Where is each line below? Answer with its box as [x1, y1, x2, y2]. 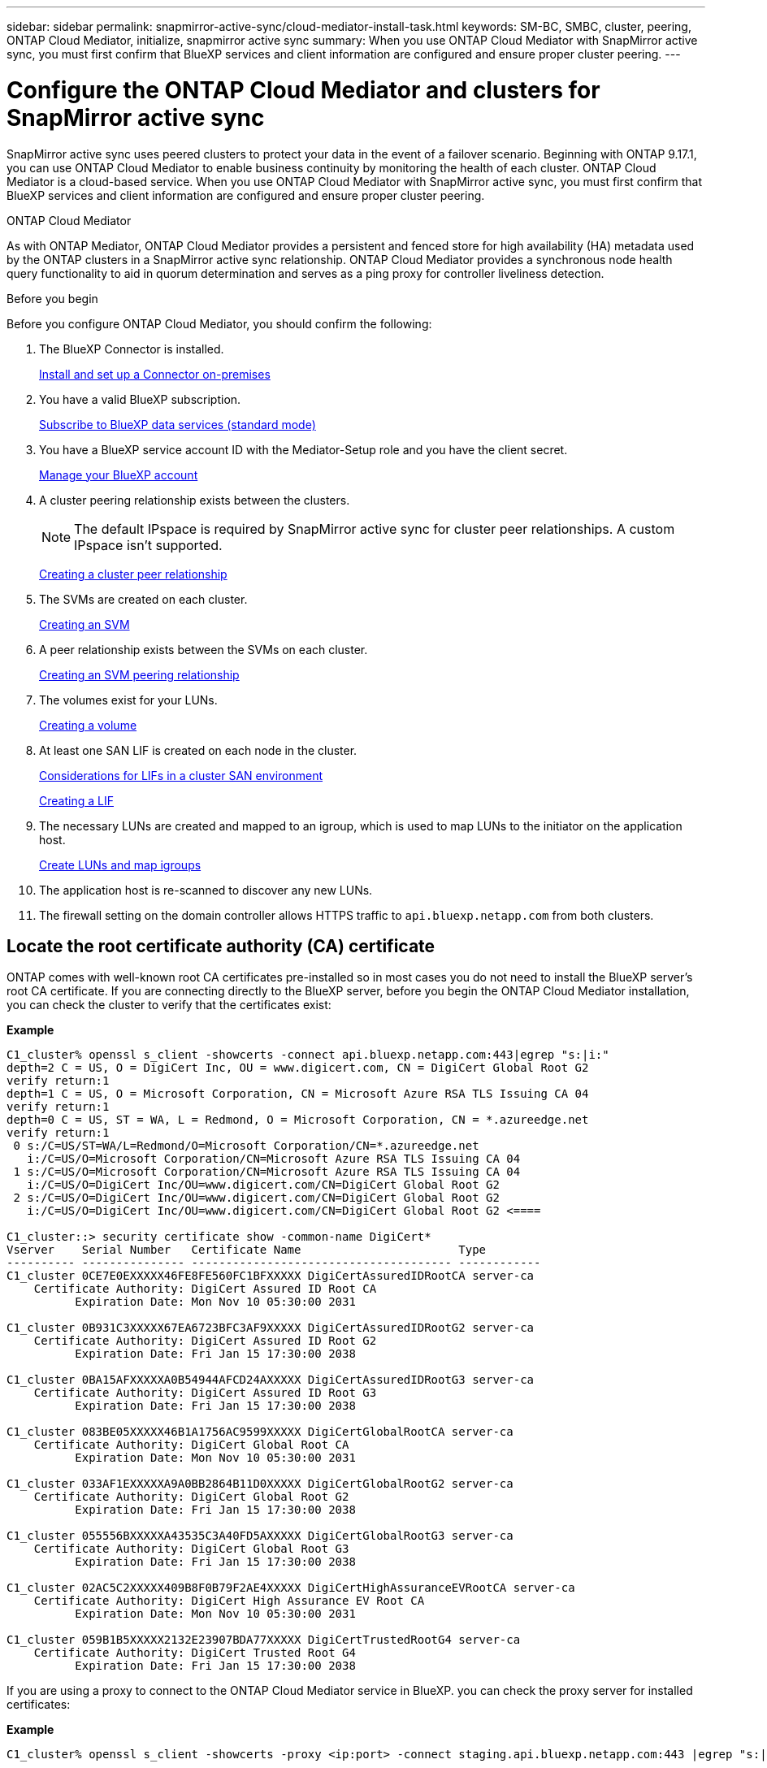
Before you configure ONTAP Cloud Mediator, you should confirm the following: [6, 316, 432, 331]
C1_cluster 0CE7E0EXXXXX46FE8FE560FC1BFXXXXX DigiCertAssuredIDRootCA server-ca [6, 1269, 535, 1283]
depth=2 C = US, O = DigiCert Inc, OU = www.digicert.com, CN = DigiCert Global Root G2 [6, 1061, 589, 1075]
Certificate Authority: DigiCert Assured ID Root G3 [33, 1386, 377, 1400]
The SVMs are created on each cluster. [39, 591, 248, 606]
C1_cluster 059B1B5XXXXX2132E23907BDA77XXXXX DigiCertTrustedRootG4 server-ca [6, 1633, 521, 1647]
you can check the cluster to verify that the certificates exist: [6, 998, 331, 1012]
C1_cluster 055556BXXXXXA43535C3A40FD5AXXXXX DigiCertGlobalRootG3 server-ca [6, 1529, 513, 1543]
